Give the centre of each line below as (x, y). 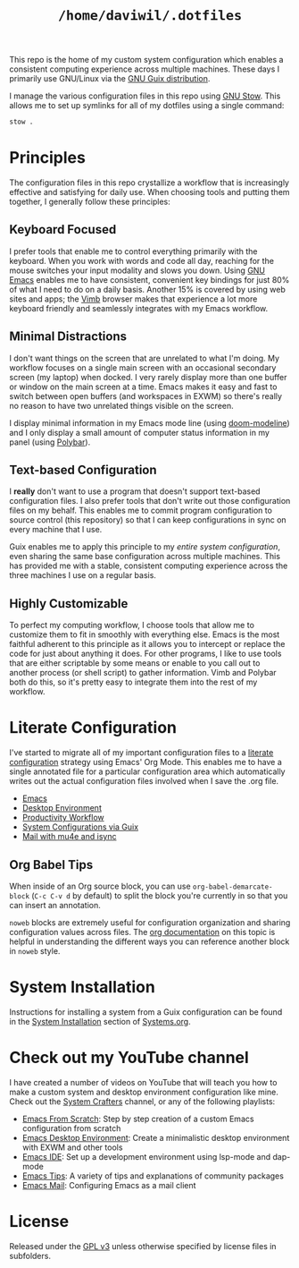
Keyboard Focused (63, 230)
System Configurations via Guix (80, 827)
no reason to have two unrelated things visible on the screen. (121, 405)
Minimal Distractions (68, 337)
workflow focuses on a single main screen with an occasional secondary (143, 367)
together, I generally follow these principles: (90, 201)
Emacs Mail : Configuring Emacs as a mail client (109, 1185)
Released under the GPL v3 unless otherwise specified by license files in (143, 1246)
